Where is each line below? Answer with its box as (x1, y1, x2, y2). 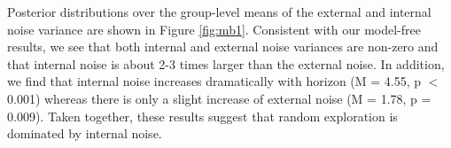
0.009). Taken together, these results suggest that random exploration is (7, 106, 398, 125)
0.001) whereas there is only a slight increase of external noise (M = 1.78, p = (7, 89, 432, 107)
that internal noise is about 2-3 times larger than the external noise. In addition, (7, 54, 445, 73)
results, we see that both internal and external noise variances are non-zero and (7, 37, 439, 56)
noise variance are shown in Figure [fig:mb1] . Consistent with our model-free (7, 19, 421, 38)
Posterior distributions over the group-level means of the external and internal (7, 3, 432, 20)
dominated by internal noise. (7, 124, 162, 143)
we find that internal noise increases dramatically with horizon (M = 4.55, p (7, 72, 422, 90)
